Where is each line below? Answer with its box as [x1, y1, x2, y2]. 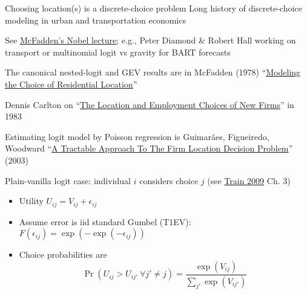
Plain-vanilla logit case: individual [5, 174, 131, 187]
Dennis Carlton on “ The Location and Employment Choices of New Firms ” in [5, 98, 294, 110]
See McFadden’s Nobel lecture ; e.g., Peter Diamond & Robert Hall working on [5, 34, 296, 46]
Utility [19, 194, 44, 207]
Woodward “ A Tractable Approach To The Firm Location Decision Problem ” [5, 142, 293, 155]
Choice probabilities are [19, 248, 107, 261]
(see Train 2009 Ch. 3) [207, 174, 291, 187]
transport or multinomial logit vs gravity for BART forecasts [5, 45, 231, 58]
